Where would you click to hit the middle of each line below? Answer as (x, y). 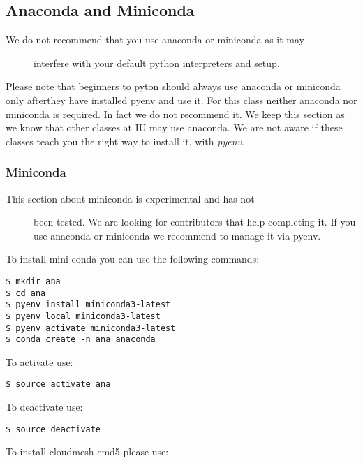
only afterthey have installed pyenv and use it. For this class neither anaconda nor (181, 100)
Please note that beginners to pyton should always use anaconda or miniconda (173, 86)
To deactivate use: (44, 407)
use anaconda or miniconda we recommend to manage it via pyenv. (177, 235)
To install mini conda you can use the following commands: (133, 259)
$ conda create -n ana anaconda (81, 340)
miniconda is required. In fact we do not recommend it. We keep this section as (175, 113)
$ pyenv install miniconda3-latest (88, 305)
